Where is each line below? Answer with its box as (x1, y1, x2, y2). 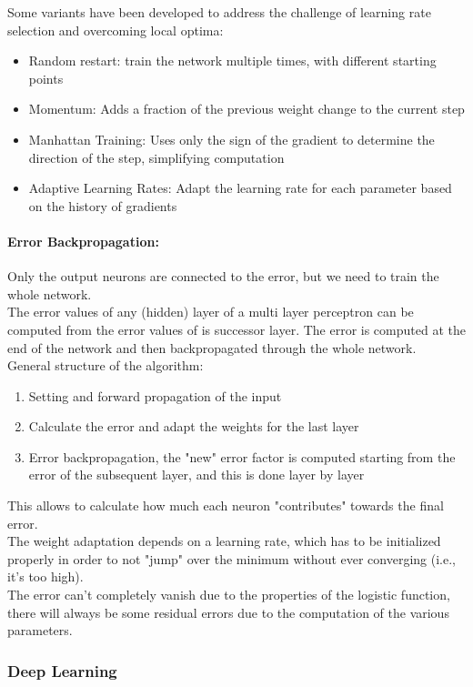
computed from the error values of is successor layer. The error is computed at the (7, 319, 466, 338)
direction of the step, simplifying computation (28, 147, 285, 167)
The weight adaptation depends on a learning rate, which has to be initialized (7, 531, 441, 551)
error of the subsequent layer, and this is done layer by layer (28, 465, 365, 484)
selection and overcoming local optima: (7, 20, 224, 39)
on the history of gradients (28, 196, 177, 215)
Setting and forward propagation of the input (28, 386, 282, 405)
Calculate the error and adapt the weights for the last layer (28, 417, 359, 436)
